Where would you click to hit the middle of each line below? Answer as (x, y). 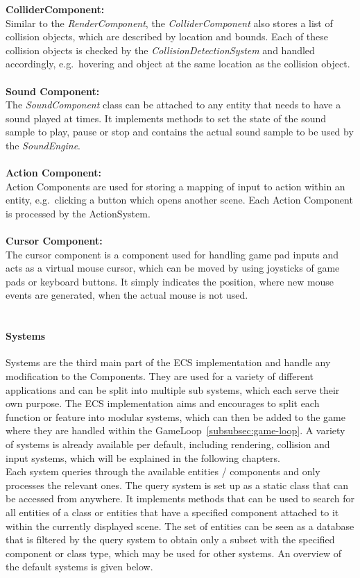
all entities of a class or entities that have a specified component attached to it (172, 512)
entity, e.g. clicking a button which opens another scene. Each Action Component (179, 200)
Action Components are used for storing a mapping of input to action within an (175, 186)
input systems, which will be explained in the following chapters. (143, 457)
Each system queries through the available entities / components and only (163, 471)
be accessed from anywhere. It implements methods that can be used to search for (180, 498)
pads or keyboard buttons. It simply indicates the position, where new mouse (170, 281)
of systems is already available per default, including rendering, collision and (168, 444)
